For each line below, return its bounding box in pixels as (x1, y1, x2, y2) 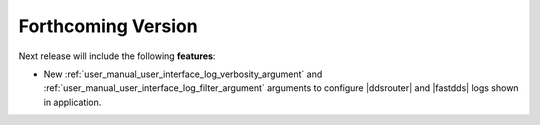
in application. (43, 96, 102, 108)
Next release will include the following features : (18, 50, 216, 62)
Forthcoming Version (18, 15, 199, 37)
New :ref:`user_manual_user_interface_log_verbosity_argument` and (43, 68, 323, 80)
